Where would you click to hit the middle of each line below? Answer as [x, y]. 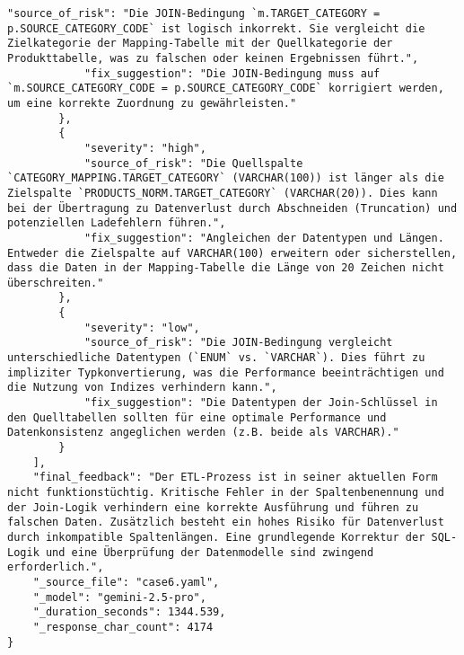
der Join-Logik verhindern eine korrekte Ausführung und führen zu [213, 507]
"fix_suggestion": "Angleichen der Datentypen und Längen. [264, 238]
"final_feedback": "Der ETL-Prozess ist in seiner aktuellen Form [235, 478]
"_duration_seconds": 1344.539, [129, 612]
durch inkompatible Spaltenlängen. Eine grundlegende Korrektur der [216, 537]
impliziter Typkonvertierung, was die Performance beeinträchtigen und [226, 372]
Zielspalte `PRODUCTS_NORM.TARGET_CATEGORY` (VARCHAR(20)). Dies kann [223, 193]
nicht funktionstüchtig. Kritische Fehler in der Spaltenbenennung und [226, 492]
